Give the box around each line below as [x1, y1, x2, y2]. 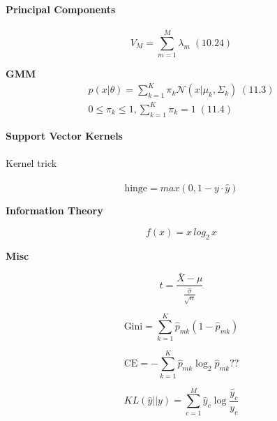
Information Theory [6, 203, 103, 218]
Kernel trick [6, 155, 57, 170]
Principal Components [6, 2, 116, 16]
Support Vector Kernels [6, 128, 123, 142]
